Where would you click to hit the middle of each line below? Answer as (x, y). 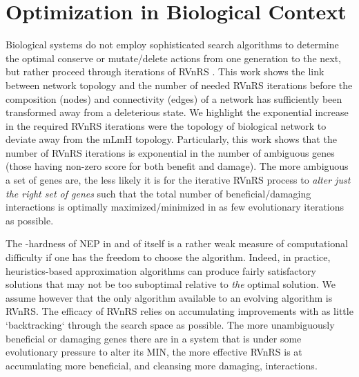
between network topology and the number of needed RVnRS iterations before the (179, 85)
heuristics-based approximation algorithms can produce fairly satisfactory (161, 270)
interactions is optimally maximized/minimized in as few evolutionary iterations (175, 207)
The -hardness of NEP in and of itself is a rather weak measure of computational (177, 243)
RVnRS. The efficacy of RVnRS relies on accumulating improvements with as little (179, 311)
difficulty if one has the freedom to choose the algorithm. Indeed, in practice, (168, 257)
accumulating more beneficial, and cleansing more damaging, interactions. (162, 365)
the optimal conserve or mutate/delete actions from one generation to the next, (173, 58)
